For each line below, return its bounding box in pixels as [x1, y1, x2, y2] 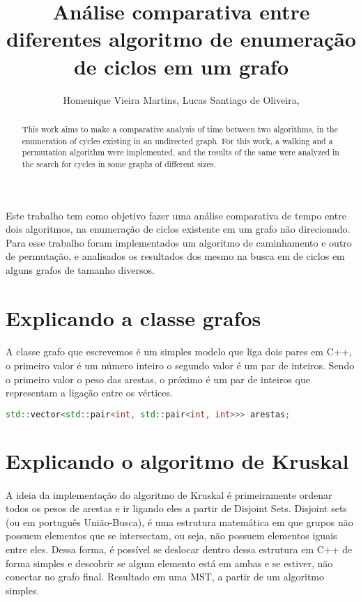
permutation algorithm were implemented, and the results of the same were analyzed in [22, 146, 339, 158]
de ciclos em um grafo [73, 52, 289, 80]
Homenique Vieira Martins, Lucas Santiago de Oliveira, [63, 92, 300, 107]
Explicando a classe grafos [6, 303, 261, 332]
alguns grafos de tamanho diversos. [6, 262, 155, 277]
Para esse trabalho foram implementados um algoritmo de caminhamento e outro [6, 235, 352, 249]
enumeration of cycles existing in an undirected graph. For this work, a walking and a [22, 134, 333, 146]
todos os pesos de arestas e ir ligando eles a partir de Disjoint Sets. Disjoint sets [6, 501, 347, 516]
